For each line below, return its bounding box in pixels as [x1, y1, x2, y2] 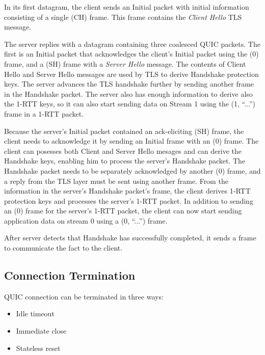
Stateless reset [16, 342, 61, 353]
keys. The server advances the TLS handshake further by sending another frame [4, 78, 254, 89]
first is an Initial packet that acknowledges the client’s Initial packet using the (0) [4, 48, 259, 59]
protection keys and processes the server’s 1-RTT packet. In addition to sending [4, 195, 253, 206]
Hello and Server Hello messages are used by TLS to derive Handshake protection [4, 68, 259, 79]
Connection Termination [4, 267, 136, 283]
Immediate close [16, 325, 67, 336]
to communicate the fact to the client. [4, 242, 123, 253]
